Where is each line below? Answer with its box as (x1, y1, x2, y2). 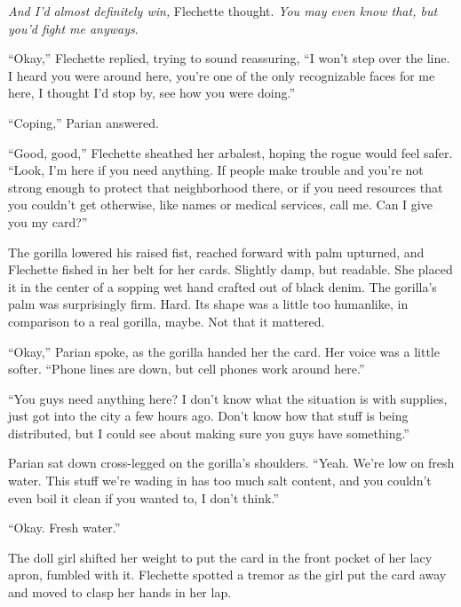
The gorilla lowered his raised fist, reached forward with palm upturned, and (8, 242, 425, 261)
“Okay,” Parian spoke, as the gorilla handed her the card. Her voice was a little (8, 342, 440, 360)
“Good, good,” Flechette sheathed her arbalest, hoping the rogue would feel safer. (8, 143, 453, 162)
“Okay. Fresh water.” (8, 518, 121, 537)
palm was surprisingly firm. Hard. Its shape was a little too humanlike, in (8, 295, 409, 313)
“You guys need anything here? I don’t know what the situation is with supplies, (8, 389, 448, 407)
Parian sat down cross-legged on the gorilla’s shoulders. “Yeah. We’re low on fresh (8, 453, 455, 472)
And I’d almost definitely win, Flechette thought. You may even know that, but (8, 2, 438, 20)
